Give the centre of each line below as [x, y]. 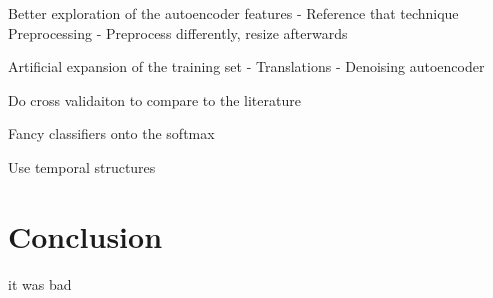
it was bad [40, 283]
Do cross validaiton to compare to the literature [154, 99]
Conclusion [85, 235]
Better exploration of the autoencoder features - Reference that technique [233, 13]
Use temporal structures [82, 166]
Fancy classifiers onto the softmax [111, 133]
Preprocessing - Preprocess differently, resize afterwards [178, 32]
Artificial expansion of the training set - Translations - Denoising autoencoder [246, 66]
